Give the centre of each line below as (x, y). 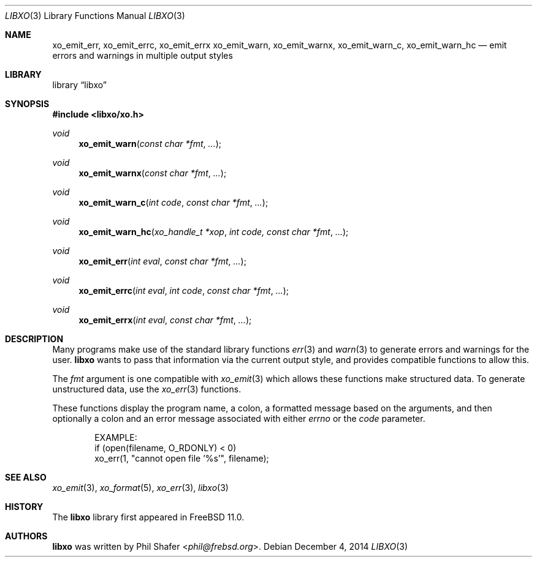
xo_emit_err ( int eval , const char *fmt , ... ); (162, 261)
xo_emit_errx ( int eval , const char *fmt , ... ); (165, 320)
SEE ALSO (26, 477)
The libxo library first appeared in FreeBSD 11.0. (148, 517)
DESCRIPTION (34, 339)
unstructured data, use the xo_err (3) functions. (147, 389)
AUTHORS (26, 536)
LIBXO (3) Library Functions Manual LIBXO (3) (95, 16)
